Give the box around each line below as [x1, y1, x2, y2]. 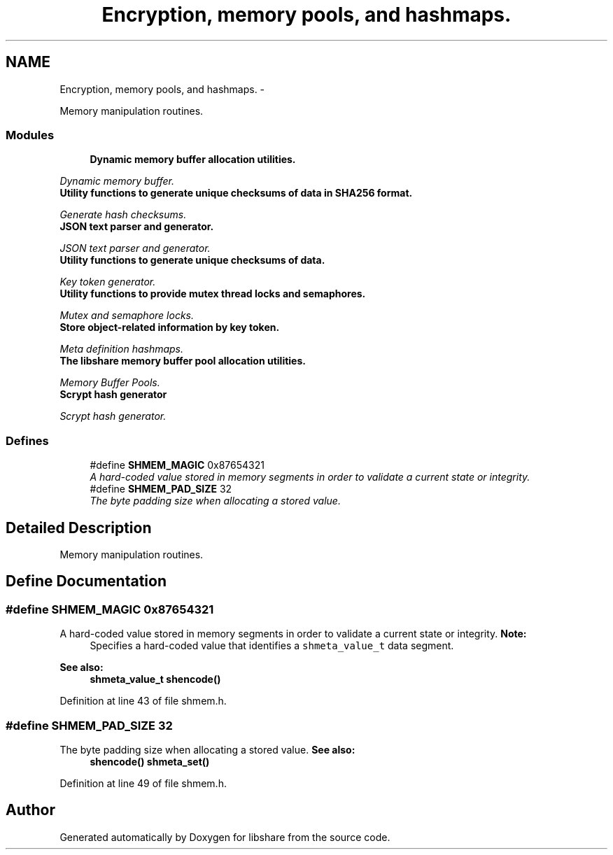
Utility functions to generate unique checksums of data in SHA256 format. [59, 187, 413, 199]
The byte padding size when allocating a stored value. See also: [59, 743, 355, 756]
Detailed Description [6, 518, 152, 537]
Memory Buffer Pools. [59, 376, 160, 389]
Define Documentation [6, 572, 167, 591]
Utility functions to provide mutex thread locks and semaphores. [59, 288, 366, 300]
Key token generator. [59, 276, 156, 288]
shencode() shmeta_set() [90, 755, 210, 768]
